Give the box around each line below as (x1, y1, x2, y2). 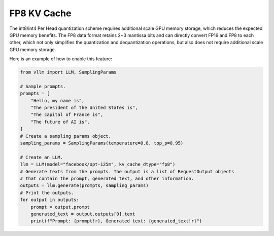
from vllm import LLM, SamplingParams (20, 69, 117, 75)
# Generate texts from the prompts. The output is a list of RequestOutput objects (20, 169, 234, 174)
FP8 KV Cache (9, 8, 72, 19)
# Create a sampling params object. (20, 133, 112, 139)
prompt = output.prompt (30, 204, 90, 210)
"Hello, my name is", (30, 98, 85, 103)
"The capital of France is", (30, 112, 104, 117)
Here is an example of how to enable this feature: (9, 56, 113, 62)
